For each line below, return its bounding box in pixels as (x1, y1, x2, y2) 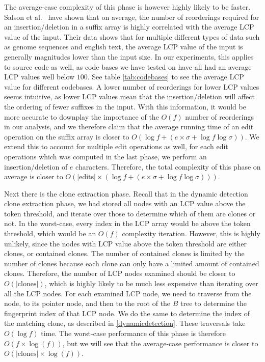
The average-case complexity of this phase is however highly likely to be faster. (4, 2, 251, 12)
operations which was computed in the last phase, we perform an (4, 151, 207, 161)
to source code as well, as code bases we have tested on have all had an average (4, 61, 252, 72)
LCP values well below (4, 71, 75, 82)
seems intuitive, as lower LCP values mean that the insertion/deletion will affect (4, 91, 255, 102)
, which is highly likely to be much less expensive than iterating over (44, 278, 258, 289)
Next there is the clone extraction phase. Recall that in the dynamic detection (4, 188, 248, 199)
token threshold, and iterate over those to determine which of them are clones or (4, 208, 256, 218)
